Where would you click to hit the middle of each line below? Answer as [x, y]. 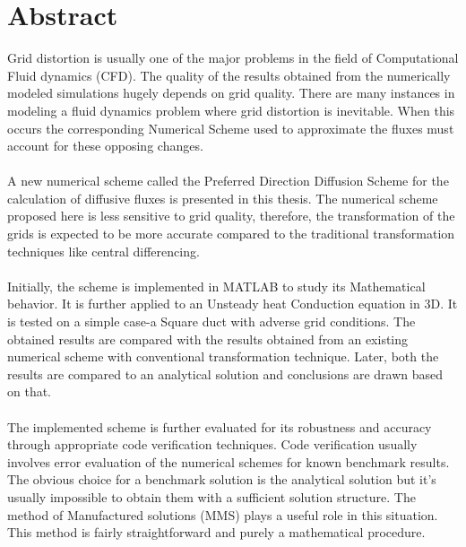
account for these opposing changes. [105, 146]
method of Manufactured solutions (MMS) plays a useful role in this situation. [223, 514]
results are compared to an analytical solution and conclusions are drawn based [225, 373]
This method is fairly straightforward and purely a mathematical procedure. [216, 532]
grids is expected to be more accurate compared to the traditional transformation [231, 234]
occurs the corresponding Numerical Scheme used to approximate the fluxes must [231, 128]
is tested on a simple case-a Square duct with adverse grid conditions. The [211, 321]
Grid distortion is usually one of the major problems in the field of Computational [233, 58]
